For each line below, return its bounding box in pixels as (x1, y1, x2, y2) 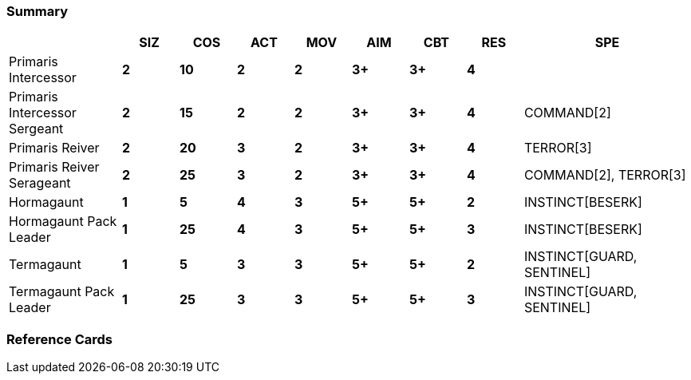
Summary (6, 3, 69, 19)
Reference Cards (6, 331, 113, 347)
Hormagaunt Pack (9, 213, 117, 230)
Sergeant (9, 121, 64, 137)
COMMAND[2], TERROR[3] (523, 167, 686, 184)
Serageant (9, 175, 71, 192)
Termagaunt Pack (9, 283, 115, 300)
